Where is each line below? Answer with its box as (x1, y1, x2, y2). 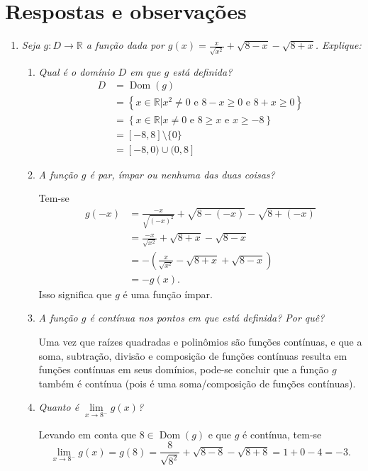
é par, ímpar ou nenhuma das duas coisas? (89, 166, 275, 181)
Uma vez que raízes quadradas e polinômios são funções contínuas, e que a (38, 334, 362, 349)
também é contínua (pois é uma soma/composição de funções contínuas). (38, 375, 356, 390)
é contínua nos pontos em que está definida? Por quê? (89, 310, 325, 325)
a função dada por (86, 38, 165, 52)
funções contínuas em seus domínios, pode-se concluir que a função (38, 362, 329, 377)
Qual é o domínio (38, 64, 115, 79)
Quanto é (38, 399, 79, 414)
